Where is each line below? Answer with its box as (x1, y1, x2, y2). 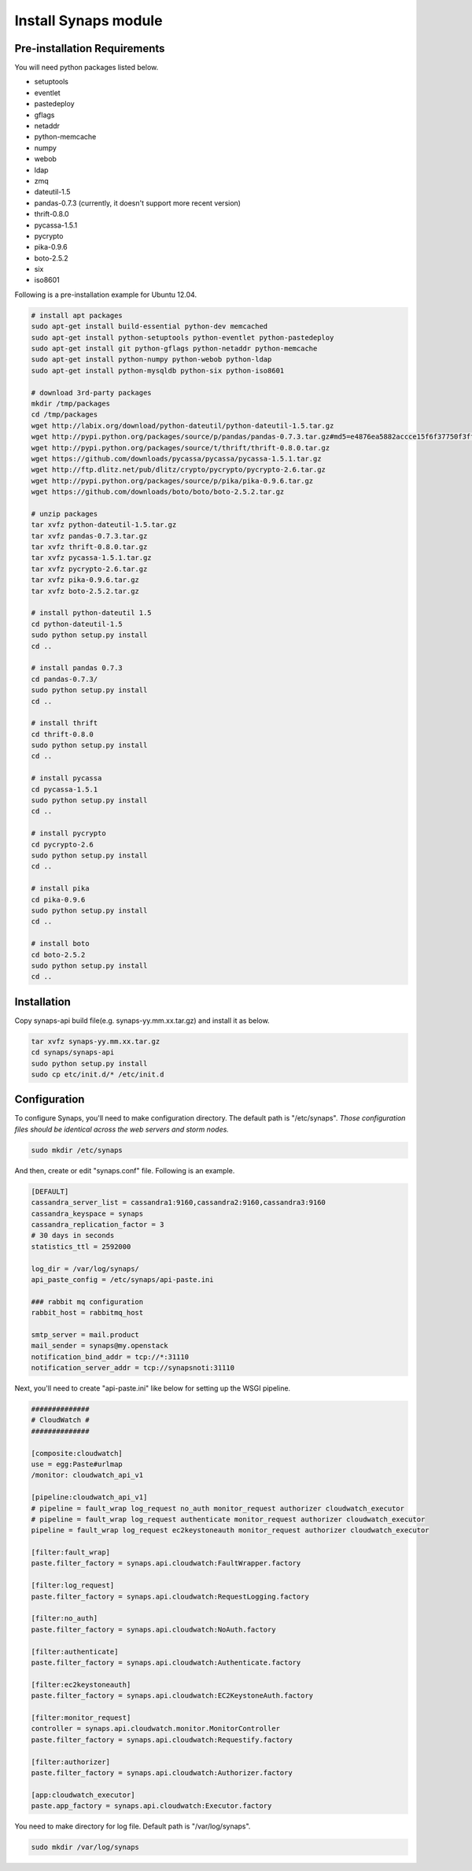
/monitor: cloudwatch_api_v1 (31, 1471, 144, 1480)
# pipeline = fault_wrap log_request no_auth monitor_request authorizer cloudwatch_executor (31, 1504, 405, 1513)
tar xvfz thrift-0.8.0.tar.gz (31, 543, 148, 551)
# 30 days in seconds (31, 1231, 115, 1240)
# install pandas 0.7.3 (31, 664, 124, 672)
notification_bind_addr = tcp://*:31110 (31, 1352, 189, 1362)
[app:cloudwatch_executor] (31, 1790, 135, 1799)
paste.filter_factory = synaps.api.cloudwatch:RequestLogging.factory (31, 1591, 310, 1601)
